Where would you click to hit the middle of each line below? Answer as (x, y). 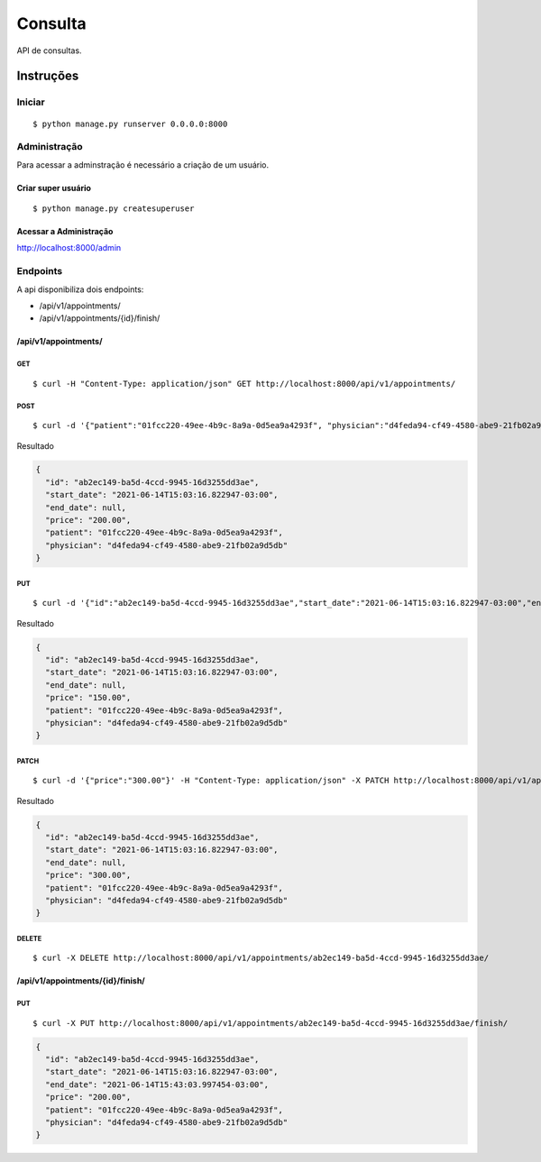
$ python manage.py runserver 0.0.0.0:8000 (130, 124)
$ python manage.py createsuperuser (114, 209)
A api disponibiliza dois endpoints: (80, 289)
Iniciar (31, 102)
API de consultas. (49, 50)
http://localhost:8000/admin (69, 248)
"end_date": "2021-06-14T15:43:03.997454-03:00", (157, 1084)
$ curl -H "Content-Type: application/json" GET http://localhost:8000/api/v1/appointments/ (244, 384)
